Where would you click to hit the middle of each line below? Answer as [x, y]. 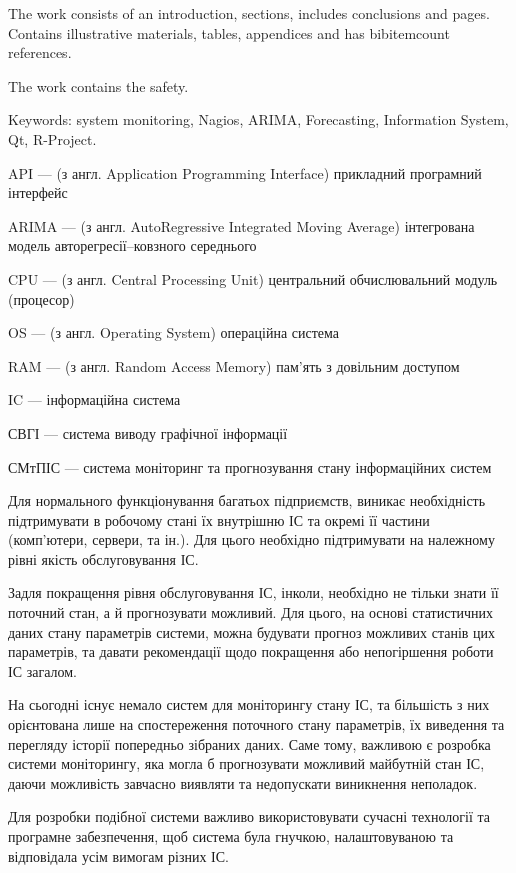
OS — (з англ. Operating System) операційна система [173, 332]
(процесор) [41, 298]
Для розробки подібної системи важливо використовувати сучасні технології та [249, 816]
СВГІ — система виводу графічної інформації [148, 432]
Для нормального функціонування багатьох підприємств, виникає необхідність [247, 500]
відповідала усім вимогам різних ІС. [118, 855]
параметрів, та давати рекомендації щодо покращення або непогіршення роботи [251, 651]
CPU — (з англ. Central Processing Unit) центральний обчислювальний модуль [253, 278]
